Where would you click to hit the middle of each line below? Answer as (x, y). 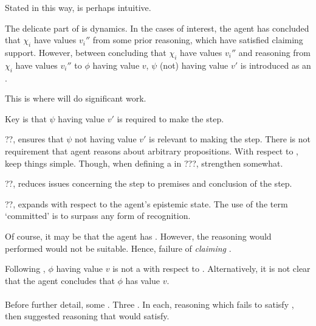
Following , (25, 269)
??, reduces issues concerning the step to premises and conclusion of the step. (149, 183)
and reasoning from (274, 52)
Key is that (26, 118)
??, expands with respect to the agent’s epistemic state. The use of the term (146, 203)
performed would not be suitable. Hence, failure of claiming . (118, 248)
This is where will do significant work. (76, 98)
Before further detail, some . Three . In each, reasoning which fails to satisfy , (149, 304)
